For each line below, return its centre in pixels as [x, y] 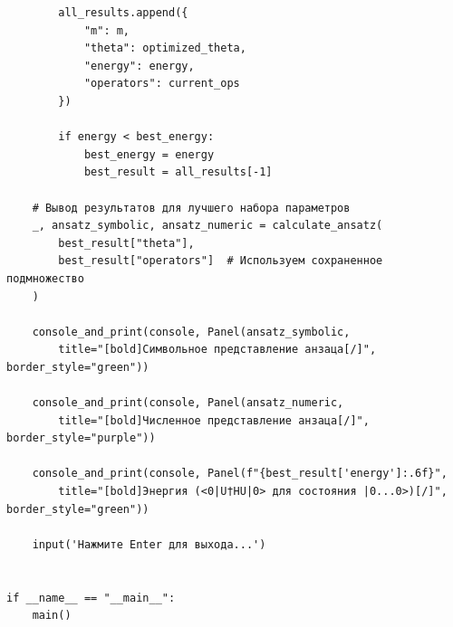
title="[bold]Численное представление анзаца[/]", [214, 420]
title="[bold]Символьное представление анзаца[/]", [217, 350]
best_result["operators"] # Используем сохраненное [221, 261]
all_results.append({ [123, 13]
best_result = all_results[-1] [178, 172]
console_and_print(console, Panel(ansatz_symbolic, [191, 332]
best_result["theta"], [126, 243]
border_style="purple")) [81, 438]
